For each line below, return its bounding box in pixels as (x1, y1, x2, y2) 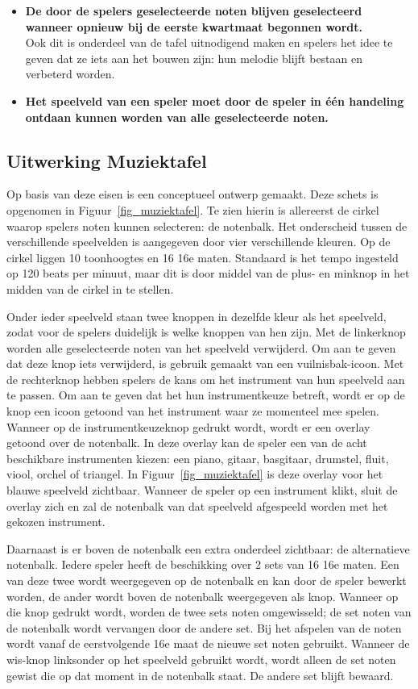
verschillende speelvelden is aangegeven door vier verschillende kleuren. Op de (6, 233, 391, 250)
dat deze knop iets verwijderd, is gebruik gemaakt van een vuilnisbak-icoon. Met (6, 355, 404, 372)
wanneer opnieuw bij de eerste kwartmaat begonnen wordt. (25, 18, 362, 35)
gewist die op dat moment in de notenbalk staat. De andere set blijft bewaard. (6, 666, 394, 683)
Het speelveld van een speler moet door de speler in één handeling (25, 92, 404, 109)
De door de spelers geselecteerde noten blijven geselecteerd (25, 2, 362, 19)
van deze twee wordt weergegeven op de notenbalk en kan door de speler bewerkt (6, 572, 407, 589)
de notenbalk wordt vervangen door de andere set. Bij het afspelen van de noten (6, 619, 402, 636)
